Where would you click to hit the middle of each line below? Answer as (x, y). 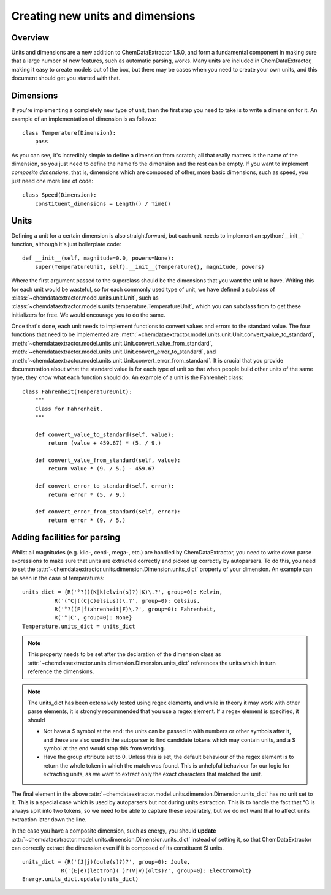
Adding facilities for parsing (66, 538)
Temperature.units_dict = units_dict (79, 626)
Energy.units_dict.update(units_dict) (81, 879)
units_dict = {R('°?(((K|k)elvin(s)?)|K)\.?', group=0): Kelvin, (123, 592)
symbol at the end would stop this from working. (104, 748)
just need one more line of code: (52, 181)
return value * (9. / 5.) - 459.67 (101, 469)
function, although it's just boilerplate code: (67, 244)
